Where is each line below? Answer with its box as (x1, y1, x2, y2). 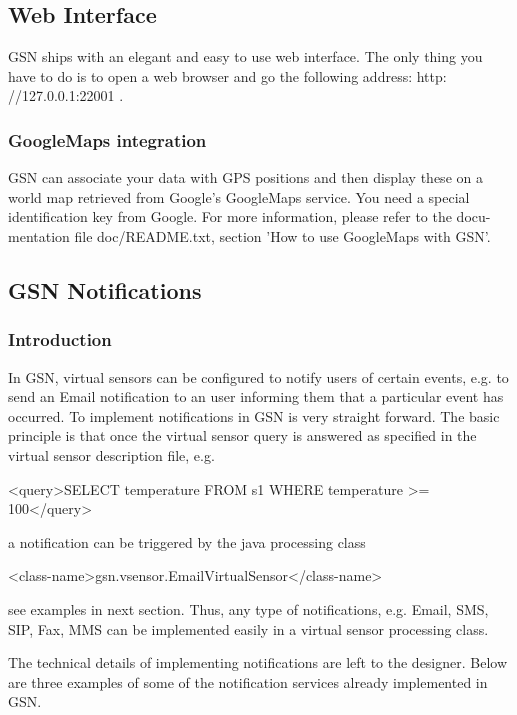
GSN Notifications (8, 274, 202, 305)
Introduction (8, 327, 112, 352)
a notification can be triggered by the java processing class (8, 531, 366, 552)
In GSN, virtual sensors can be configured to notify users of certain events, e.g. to (8, 366, 509, 387)
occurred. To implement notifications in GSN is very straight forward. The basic (8, 405, 500, 426)
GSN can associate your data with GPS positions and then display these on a (8, 167, 483, 188)
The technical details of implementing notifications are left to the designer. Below (8, 652, 508, 673)
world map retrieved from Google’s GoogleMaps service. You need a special (8, 186, 470, 207)
